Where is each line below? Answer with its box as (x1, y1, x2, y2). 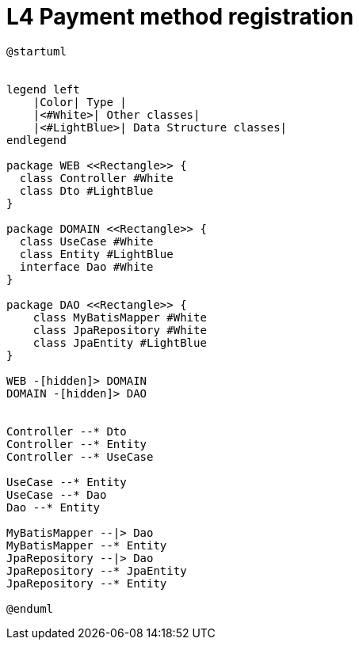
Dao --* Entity (6, 500, 101, 514)
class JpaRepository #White (32, 323, 207, 336)
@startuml (6, 44, 67, 58)
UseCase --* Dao (6, 488, 107, 501)
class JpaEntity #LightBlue (32, 336, 207, 349)
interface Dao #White (19, 260, 154, 273)
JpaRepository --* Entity (6, 576, 167, 590)
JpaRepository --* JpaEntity (6, 564, 187, 577)
